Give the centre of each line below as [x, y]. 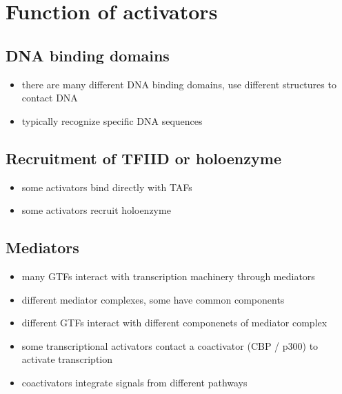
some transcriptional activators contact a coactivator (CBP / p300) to [170, 345]
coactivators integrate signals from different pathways [134, 382]
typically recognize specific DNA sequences [112, 120]
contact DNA [50, 98]
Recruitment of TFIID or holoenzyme [143, 158]
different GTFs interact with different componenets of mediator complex [174, 323]
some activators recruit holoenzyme [96, 210]
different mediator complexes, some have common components [153, 299]
